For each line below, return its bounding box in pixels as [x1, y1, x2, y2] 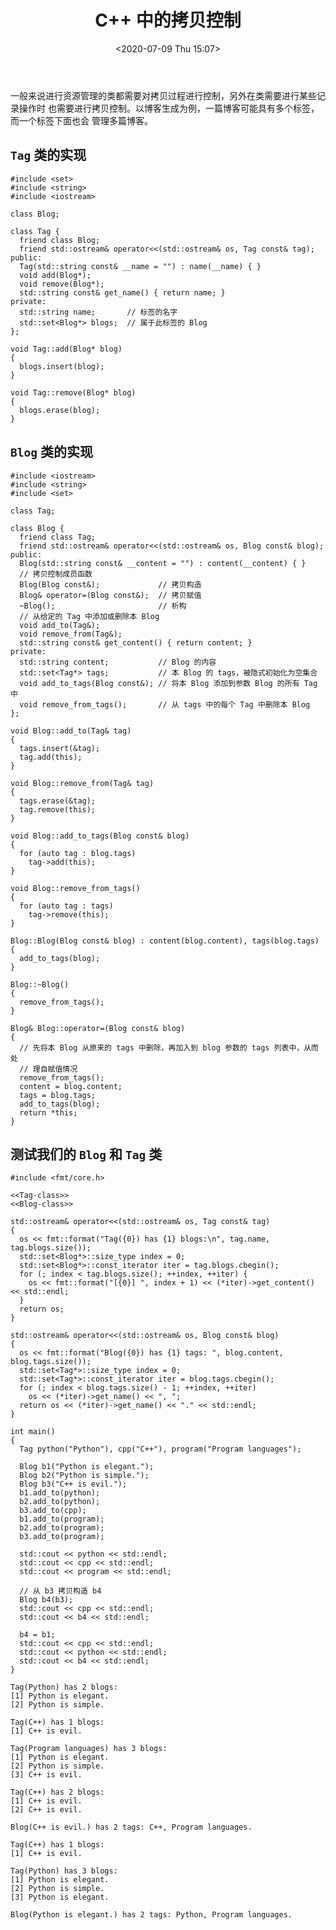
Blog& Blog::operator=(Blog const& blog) [10, 1023, 186, 1033]
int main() [10, 1427, 56, 1437]
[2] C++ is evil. [10, 1805, 83, 1815]
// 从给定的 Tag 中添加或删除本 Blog [19, 611, 160, 621]
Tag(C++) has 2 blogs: [10, 1787, 105, 1798]
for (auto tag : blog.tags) [19, 848, 137, 858]
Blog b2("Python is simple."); [19, 1471, 150, 1481]
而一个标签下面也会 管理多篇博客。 [10, 114, 153, 126]
